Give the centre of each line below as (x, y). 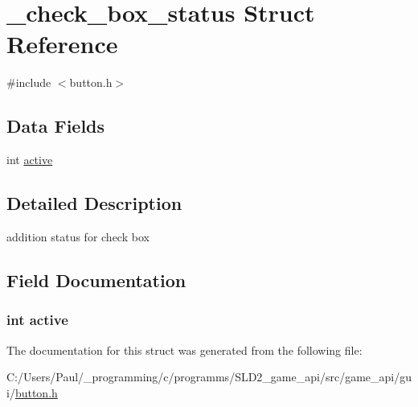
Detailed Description (94, 203)
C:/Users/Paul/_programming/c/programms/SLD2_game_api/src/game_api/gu (209, 377)
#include (29, 82)
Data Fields (56, 126)
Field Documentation (96, 280)
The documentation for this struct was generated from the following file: (184, 349)
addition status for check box (78, 236)
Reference (62, 44)
